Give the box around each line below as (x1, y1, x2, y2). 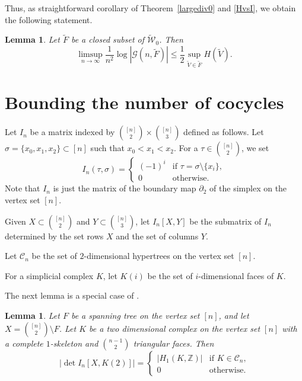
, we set (241, 142, 269, 154)
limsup (78, 50, 103, 59)
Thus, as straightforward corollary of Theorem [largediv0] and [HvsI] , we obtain (5, 2, 296, 14)
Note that (5, 182, 40, 194)
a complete (5, 337, 43, 349)
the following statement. (5, 13, 93, 25)
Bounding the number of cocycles (5, 90, 284, 114)
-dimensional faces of (198, 269, 274, 281)
